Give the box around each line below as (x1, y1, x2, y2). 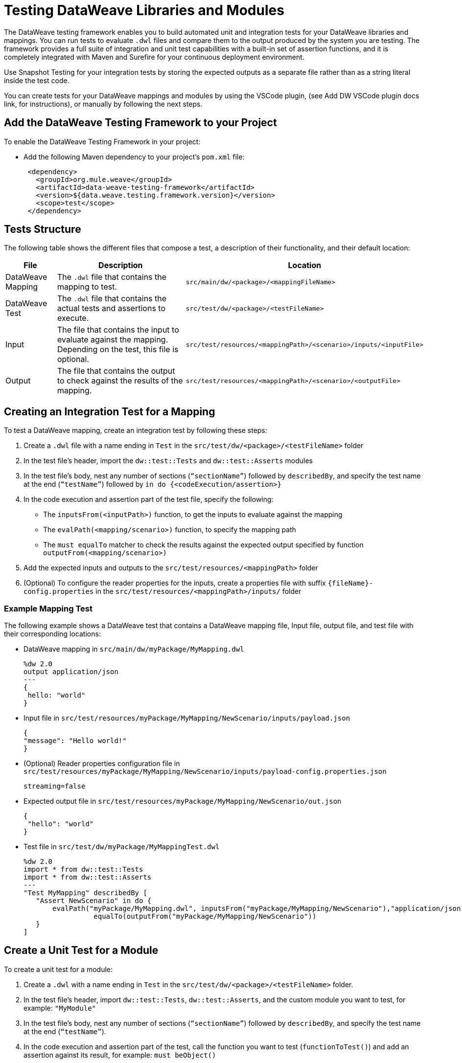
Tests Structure (4, 223, 81, 236)
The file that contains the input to (57, 325, 179, 335)
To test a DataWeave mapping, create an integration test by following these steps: (4, 426, 267, 435)
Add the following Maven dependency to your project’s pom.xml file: (23, 152, 245, 161)
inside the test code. (4, 76, 69, 85)
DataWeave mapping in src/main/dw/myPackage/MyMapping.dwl (23, 645, 244, 654)
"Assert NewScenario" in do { (36, 897, 152, 905)
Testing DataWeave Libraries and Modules (4, 2, 284, 19)
